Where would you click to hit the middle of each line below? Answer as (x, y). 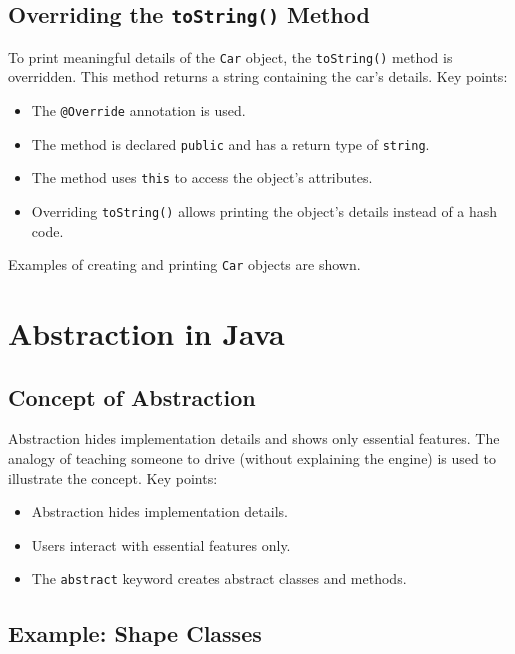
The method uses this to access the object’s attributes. (202, 177)
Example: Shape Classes (135, 632)
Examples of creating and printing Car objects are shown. (184, 264)
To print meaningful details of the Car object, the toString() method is (230, 56)
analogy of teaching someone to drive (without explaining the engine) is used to (252, 458)
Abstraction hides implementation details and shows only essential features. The (254, 438)
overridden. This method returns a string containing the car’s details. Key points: (258, 76)
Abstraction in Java (146, 333)
